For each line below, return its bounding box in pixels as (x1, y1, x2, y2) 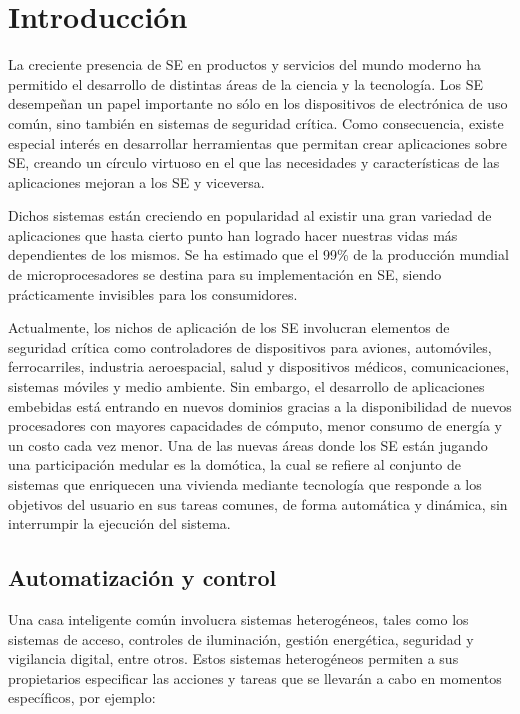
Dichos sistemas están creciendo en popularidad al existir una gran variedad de (8, 205, 492, 226)
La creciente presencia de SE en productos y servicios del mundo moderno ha (8, 54, 481, 75)
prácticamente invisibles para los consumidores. (8, 283, 298, 304)
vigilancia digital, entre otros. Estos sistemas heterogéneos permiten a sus (8, 648, 459, 669)
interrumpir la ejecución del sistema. (8, 513, 231, 534)
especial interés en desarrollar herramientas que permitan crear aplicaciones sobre (8, 132, 507, 153)
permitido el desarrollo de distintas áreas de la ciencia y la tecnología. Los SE (8, 73, 483, 94)
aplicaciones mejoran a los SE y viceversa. (8, 171, 265, 192)
